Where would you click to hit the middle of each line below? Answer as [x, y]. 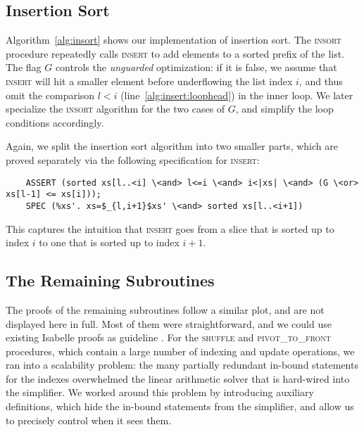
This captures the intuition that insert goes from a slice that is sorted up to [170, 228]
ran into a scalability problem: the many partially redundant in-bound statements [182, 365]
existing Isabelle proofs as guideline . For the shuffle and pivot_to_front [168, 337]
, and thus [321, 81]
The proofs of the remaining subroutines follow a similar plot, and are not [165, 309]
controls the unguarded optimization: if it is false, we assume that [196, 67]
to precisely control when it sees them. [89, 420]
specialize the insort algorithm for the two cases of [115, 109]
